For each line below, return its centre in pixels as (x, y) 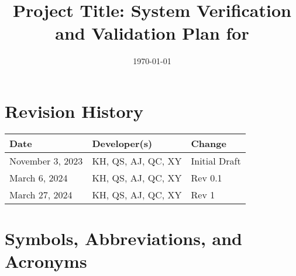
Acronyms (46, 261)
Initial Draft (216, 160)
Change (209, 143)
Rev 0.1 (206, 177)
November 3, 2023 (46, 160)
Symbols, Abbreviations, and (123, 238)
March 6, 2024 (39, 177)
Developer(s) (122, 143)
